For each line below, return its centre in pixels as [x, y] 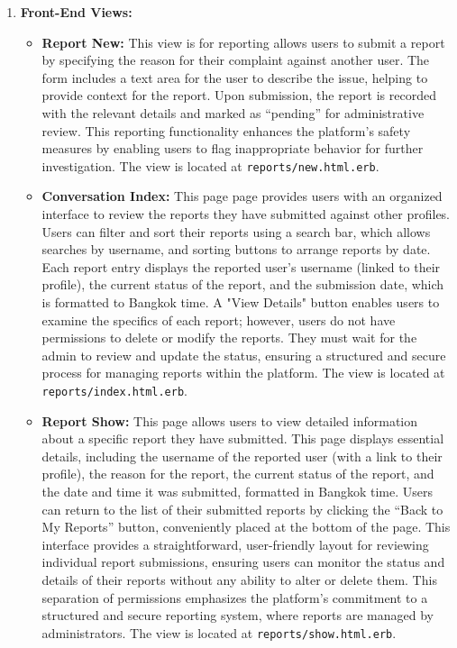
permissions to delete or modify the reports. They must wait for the [229, 338]
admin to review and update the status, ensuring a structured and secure [244, 355]
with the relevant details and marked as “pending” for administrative [233, 112]
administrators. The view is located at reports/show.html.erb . [219, 632]
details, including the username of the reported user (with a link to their [242, 456]
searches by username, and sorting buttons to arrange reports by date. [236, 249]
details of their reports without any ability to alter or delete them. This [239, 579]
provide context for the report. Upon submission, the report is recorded [239, 95]
